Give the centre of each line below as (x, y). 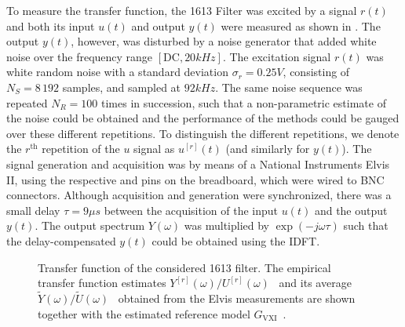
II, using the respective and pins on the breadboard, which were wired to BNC (195, 179)
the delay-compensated (61, 240)
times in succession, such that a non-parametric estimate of (244, 102)
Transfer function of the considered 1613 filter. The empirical (184, 267)
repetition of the (81, 149)
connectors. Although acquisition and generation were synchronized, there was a (199, 195)
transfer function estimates (102, 283)
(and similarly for (268, 149)
